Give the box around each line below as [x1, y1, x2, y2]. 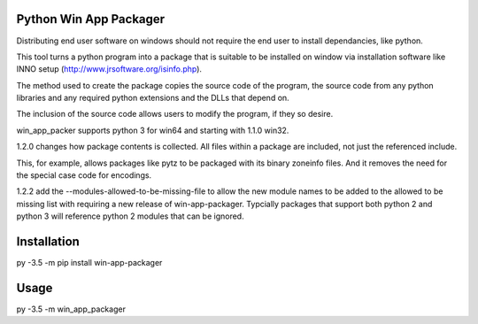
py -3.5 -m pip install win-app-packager [16, 258, 163, 268]
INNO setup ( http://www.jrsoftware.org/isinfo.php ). [16, 64, 203, 74]
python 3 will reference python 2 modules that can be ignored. [16, 211, 244, 221]
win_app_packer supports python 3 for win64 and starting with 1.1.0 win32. [16, 125, 289, 135]
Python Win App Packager [16, 12, 166, 27]
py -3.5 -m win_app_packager [16, 304, 126, 314]
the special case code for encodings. [16, 170, 152, 181]
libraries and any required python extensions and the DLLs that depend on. [16, 93, 289, 104]
